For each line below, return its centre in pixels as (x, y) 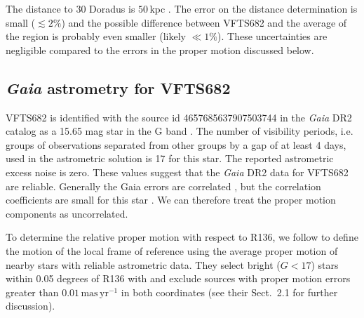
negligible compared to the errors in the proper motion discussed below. (160, 49)
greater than (32, 292)
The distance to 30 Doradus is (70, 8)
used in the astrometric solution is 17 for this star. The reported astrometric (170, 158)
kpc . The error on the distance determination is (254, 8)
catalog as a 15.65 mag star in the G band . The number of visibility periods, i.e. (180, 131)
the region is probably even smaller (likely (96, 36)
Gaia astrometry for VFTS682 (118, 87)
